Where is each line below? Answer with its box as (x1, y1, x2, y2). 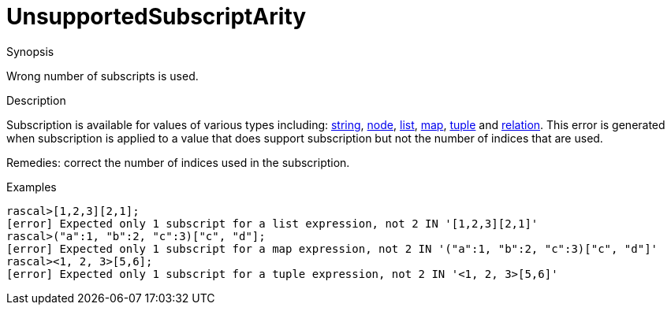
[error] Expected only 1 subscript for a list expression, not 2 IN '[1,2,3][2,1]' (6, 217, 539, 230)
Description (6, 93, 66, 107)
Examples (6, 180, 57, 194)
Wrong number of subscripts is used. (6, 68, 199, 83)
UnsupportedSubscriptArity (6, 3, 307, 30)
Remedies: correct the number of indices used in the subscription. (6, 155, 350, 169)
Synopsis (6, 44, 54, 58)
